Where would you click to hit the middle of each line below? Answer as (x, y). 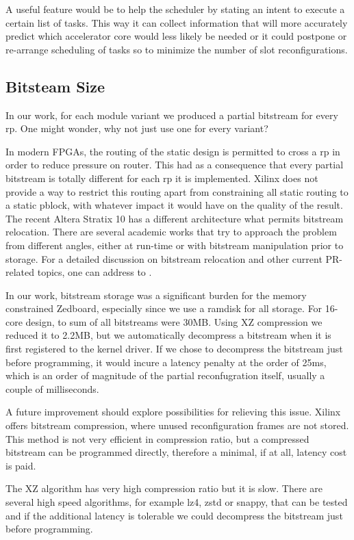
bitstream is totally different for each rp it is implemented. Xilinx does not (162, 178)
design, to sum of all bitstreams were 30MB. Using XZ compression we (174, 321)
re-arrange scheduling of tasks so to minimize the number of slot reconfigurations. (177, 49)
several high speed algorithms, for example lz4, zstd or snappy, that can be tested (177, 502)
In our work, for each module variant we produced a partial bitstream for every (172, 115)
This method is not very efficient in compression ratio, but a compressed (157, 438)
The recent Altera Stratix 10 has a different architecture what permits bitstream (175, 218)
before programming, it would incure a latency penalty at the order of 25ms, (166, 362)
